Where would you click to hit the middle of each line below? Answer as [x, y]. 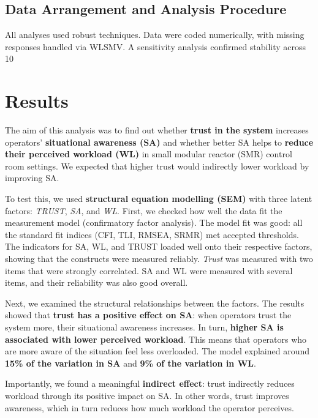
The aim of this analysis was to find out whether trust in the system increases [157, 130]
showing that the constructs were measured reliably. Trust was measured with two [159, 259]
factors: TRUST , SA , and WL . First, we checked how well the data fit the [144, 210]
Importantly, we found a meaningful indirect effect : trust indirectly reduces [150, 383]
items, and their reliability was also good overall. [97, 282]
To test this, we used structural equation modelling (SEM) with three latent [159, 199]
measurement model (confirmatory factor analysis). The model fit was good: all [154, 222]
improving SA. [32, 178]
